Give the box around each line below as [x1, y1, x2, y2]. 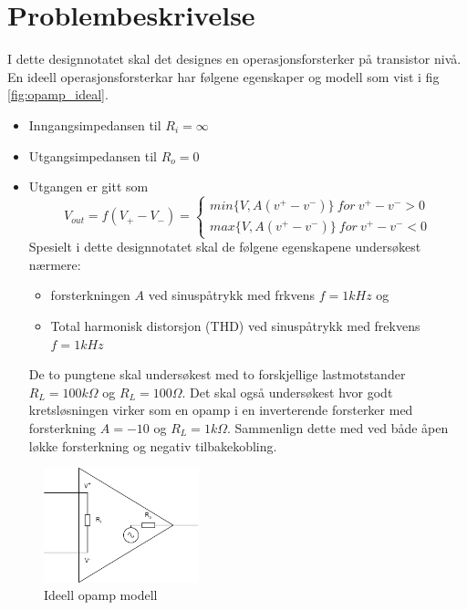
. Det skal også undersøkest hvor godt [182, 382, 393, 401]
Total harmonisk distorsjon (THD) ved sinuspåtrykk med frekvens [50, 316, 420, 336]
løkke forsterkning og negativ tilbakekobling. [28, 436, 277, 455]
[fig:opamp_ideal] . [7, 85, 109, 104]
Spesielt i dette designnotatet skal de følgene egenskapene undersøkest [28, 237, 421, 256]
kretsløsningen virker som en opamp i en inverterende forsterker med [28, 400, 413, 419]
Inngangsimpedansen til [28, 115, 161, 134]
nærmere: [28, 254, 81, 274]
